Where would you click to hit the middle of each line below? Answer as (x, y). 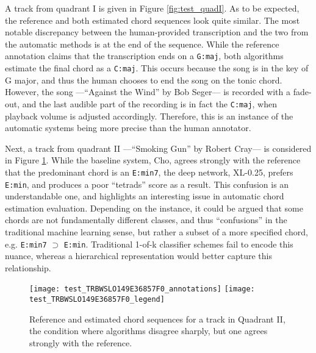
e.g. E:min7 (26, 244)
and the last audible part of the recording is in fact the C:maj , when (149, 103)
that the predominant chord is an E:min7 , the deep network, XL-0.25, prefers (149, 172)
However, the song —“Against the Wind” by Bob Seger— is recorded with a (148, 92)
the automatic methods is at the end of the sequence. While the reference (142, 44)
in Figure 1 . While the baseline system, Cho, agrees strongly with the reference (153, 160)
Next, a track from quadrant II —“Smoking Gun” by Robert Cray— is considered (158, 148)
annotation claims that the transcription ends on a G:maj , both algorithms (144, 56)
